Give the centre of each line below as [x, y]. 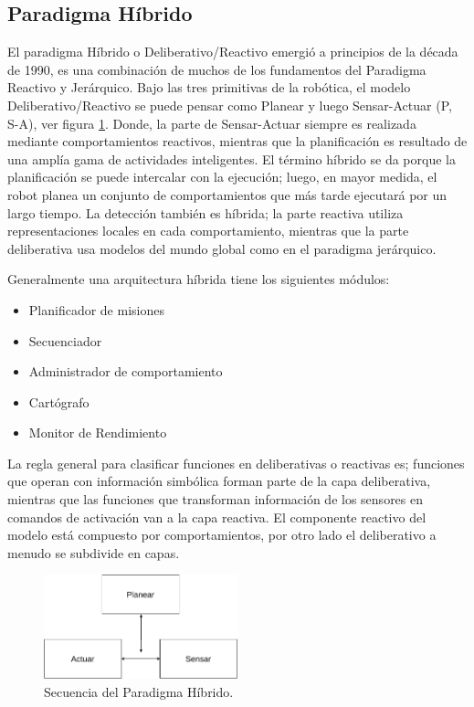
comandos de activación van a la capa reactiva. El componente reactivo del [217, 517]
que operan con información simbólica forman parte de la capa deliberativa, [219, 481]
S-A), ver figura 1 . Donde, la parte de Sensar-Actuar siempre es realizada [212, 123]
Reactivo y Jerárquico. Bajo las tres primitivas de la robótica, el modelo [209, 87]
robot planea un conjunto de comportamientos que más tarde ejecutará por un [227, 194]
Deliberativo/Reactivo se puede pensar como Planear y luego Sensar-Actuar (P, [230, 105]
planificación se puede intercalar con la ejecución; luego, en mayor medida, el [222, 177]
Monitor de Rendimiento [98, 433]
